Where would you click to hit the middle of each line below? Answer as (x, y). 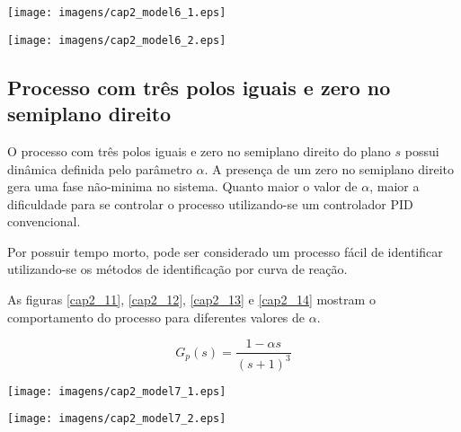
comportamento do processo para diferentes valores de (156, 317)
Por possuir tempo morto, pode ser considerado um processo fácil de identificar (225, 251)
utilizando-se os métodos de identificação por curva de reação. (177, 269)
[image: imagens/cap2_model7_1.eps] (117, 391)
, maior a (395, 186)
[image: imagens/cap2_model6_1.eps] (117, 13)
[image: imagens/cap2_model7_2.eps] (117, 419)
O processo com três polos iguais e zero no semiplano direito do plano (199, 150)
